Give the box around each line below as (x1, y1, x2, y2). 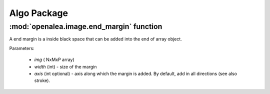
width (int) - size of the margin (34, 63, 97, 69)
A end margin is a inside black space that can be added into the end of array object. (9, 36, 182, 42)
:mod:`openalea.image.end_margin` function (9, 22, 162, 31)
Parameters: (9, 45, 34, 51)
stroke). (34, 77, 50, 83)
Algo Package (9, 7, 68, 18)
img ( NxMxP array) (34, 56, 74, 62)
